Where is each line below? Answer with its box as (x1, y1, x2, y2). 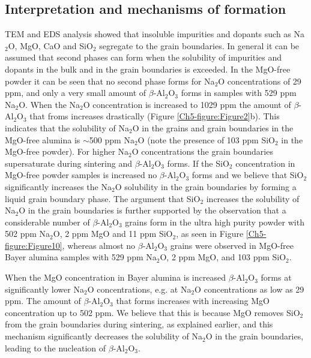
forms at (261, 271, 292, 284)
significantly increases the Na (5, 180, 112, 192)
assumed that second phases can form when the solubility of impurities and (5, 51, 282, 64)
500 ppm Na (89, 133, 134, 146)
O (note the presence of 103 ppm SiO (137, 133, 275, 146)
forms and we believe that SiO (192, 169, 304, 181)
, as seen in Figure (176, 227, 244, 240)
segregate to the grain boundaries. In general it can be (99, 39, 300, 52)
